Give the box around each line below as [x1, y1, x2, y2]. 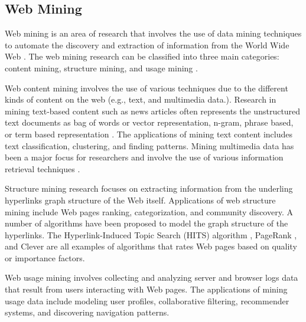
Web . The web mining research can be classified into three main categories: [5, 50, 279, 63]
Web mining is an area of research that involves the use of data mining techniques [5, 27, 302, 40]
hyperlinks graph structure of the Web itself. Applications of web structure [5, 193, 276, 206]
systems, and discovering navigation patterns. [5, 306, 170, 318]
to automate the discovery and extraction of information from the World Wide [5, 38, 289, 51]
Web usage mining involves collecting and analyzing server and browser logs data [5, 271, 298, 284]
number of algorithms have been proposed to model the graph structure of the [5, 217, 288, 229]
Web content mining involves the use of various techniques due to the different [5, 81, 288, 94]
